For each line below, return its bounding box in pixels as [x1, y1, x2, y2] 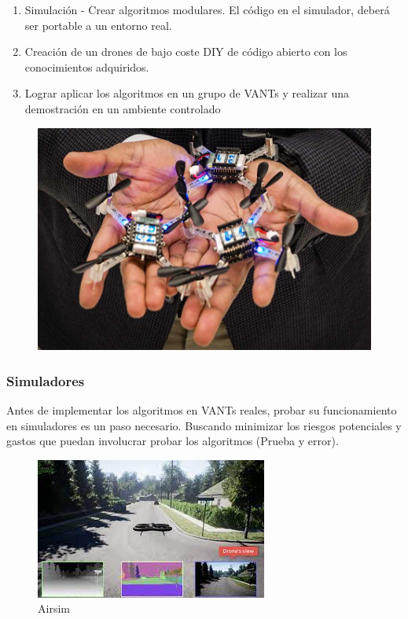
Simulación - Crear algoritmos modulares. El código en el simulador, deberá [24, 2, 390, 17]
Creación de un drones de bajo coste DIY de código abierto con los [24, 43, 347, 60]
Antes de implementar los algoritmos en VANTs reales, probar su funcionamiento [6, 402, 397, 418]
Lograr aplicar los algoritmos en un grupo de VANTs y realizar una [24, 85, 349, 101]
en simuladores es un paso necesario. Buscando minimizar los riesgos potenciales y [6, 417, 402, 433]
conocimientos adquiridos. [24, 58, 149, 75]
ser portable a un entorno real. [24, 17, 172, 33]
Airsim [38, 600, 70, 617]
